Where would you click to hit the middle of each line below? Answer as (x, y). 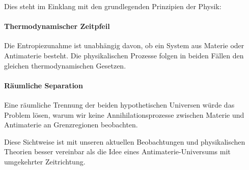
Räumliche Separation (44, 85)
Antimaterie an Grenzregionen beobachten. (71, 125)
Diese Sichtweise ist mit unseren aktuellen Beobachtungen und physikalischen (125, 141)
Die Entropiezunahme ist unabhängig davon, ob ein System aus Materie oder (124, 45)
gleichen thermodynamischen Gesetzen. (65, 65)
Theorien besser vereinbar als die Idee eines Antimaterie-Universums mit (117, 151)
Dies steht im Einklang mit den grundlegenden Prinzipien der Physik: (113, 6)
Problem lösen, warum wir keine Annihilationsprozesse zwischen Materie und (124, 114)
